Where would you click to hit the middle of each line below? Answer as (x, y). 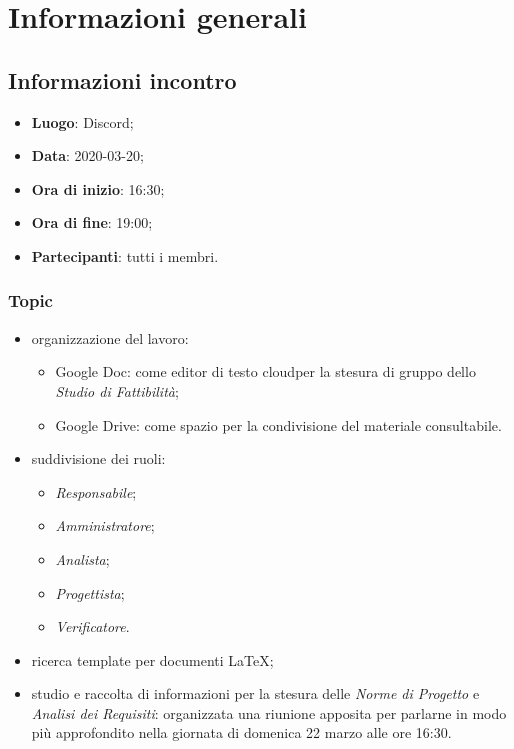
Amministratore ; (105, 525)
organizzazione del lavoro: (110, 337)
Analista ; (82, 558)
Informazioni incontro (122, 79)
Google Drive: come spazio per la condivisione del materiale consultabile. (278, 424)
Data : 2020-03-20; (87, 155)
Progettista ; (90, 592)
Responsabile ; (96, 491)
